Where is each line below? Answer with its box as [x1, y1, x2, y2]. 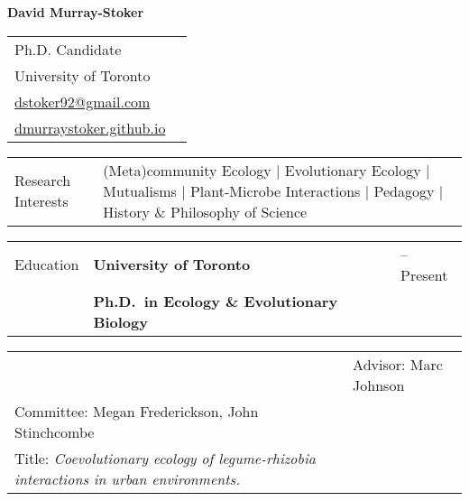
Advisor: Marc [353, 353, 443, 375]
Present [400, 264, 448, 285]
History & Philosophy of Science [103, 200, 308, 222]
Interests [14, 190, 69, 212]
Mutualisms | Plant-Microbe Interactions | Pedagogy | [103, 180, 444, 201]
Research [14, 170, 71, 191]
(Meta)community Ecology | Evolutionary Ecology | [103, 159, 430, 181]
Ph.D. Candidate [14, 38, 122, 60]
